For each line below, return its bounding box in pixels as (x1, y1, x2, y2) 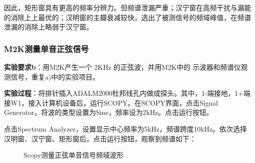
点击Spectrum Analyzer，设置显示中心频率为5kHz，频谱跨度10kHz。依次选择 (4, 123, 247, 134)
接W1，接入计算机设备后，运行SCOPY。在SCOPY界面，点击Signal (4, 97, 218, 108)
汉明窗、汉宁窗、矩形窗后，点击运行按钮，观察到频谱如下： (4, 133, 196, 143)
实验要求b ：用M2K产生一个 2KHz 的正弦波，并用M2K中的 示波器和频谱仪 (4, 62, 241, 72)
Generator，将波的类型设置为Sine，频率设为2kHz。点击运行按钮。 (4, 107, 213, 117)
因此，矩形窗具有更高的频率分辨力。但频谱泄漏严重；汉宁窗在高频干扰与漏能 (4, 2, 251, 12)
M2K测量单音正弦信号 (4, 42, 89, 54)
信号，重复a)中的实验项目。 (10, 71, 100, 81)
